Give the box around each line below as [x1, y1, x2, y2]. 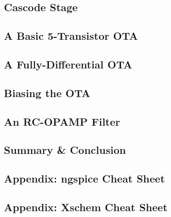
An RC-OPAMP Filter [4, 114, 121, 129]
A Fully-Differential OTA [4, 56, 132, 71]
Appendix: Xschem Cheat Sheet [4, 199, 168, 214]
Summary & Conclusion [4, 142, 126, 157]
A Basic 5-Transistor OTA [4, 28, 138, 43]
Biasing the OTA [4, 85, 91, 100]
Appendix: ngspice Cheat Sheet [4, 171, 165, 186]
